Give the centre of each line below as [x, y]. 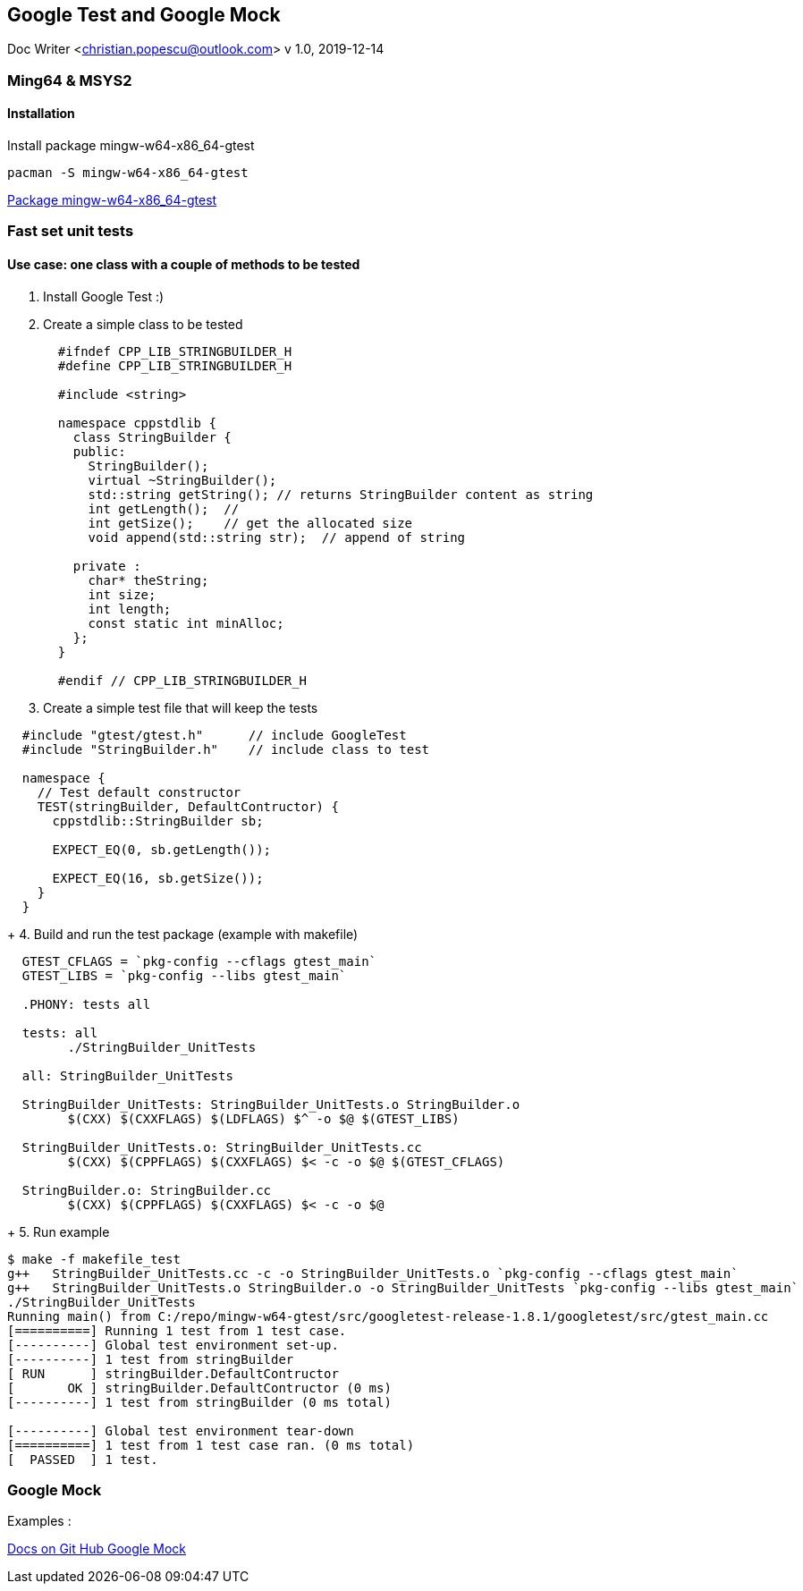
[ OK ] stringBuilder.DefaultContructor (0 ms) [199, 1388]
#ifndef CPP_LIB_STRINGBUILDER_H [175, 351]
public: [99, 451]
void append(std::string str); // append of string [277, 537]
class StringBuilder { [152, 437]
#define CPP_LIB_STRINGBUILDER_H [175, 365]
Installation [41, 114]
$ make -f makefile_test [94, 1259]
